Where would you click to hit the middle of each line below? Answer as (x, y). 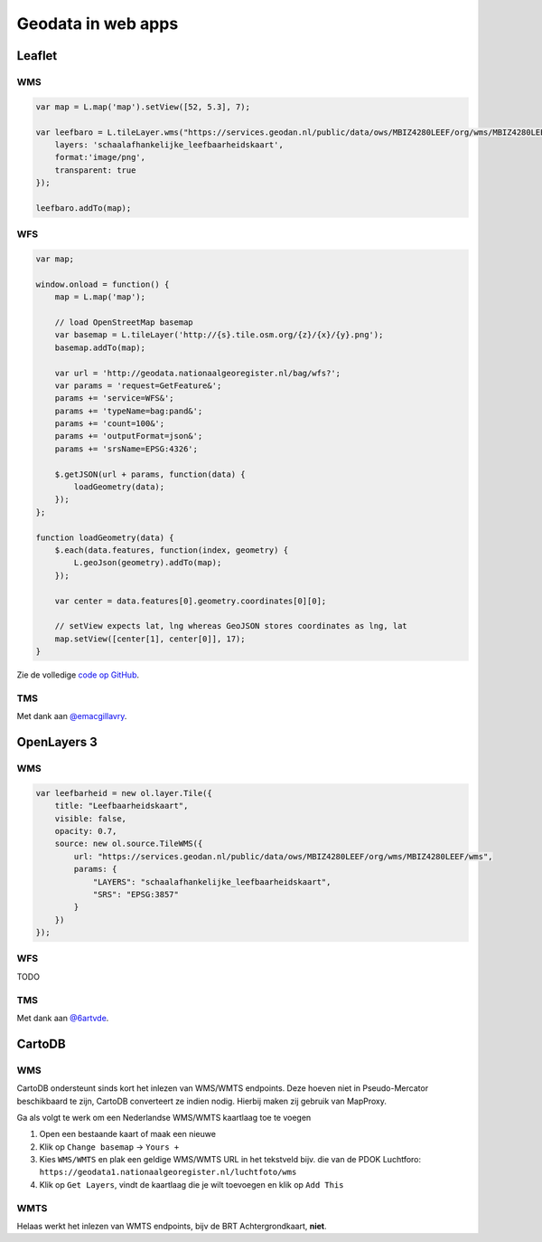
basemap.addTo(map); (100, 347)
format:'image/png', (100, 157)
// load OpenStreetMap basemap (124, 322)
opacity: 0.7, (86, 831)
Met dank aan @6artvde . (63, 1018)
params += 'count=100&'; (110, 424)
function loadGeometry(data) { (105, 537)
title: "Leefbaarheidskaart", (121, 806)
